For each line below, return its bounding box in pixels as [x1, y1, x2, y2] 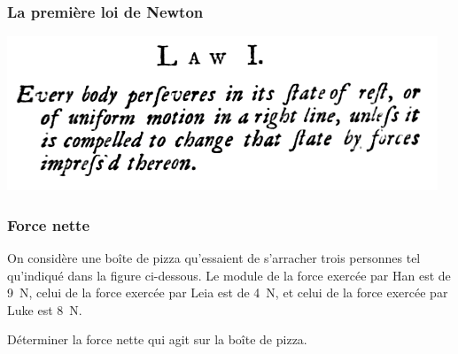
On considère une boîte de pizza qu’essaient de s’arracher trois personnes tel [7, 249, 421, 267]
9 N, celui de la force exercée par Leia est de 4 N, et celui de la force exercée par [7, 283, 448, 302]
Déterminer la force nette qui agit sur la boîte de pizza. [7, 330, 307, 349]
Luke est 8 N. [7, 300, 82, 319]
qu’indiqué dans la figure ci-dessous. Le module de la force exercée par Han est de [7, 265, 451, 284]
